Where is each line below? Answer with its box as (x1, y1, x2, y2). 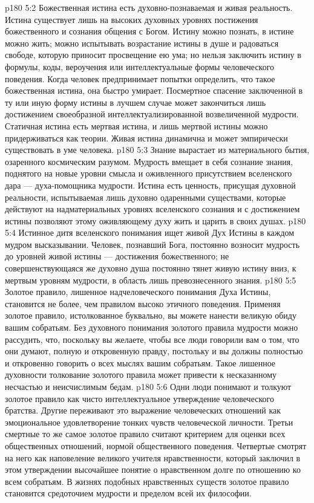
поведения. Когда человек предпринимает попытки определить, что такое (5, 72, 275, 85)
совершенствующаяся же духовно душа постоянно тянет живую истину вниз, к (5, 262, 296, 274)
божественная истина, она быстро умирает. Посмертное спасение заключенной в (5, 84, 303, 97)
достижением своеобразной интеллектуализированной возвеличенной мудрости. (5, 108, 299, 120)
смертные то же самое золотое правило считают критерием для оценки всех (5, 427, 286, 440)
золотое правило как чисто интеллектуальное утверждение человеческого (5, 392, 274, 404)
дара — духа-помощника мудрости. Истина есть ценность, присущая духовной (5, 178, 296, 191)
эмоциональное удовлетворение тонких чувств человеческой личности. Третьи (5, 415, 293, 428)
